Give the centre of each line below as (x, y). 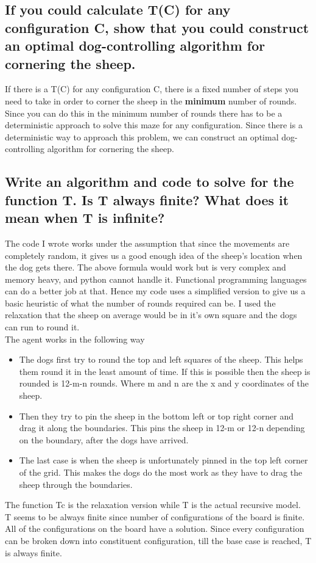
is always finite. (33, 552)
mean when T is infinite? (85, 218)
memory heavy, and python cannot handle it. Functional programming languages (156, 279)
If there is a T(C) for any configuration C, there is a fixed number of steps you (152, 89)
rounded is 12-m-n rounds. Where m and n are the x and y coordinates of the (164, 383)
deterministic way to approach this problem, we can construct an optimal (142, 136)
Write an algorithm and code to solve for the (149, 182)
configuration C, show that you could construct (157, 27)
